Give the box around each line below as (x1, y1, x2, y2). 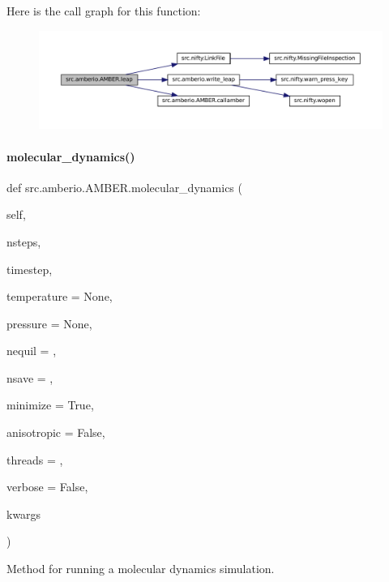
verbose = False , (6, 478, 88, 495)
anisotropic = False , (6, 424, 105, 441)
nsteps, (6, 233, 41, 250)
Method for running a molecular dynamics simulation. (6, 560, 275, 577)
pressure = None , (6, 315, 92, 332)
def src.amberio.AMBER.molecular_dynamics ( (6, 178, 242, 195)
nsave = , (6, 369, 53, 386)
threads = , (6, 451, 63, 468)
